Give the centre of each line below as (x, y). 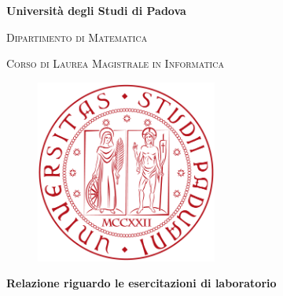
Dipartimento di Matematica (77, 37)
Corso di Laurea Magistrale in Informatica (115, 63)
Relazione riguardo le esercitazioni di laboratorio (141, 283)
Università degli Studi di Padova (96, 10)
